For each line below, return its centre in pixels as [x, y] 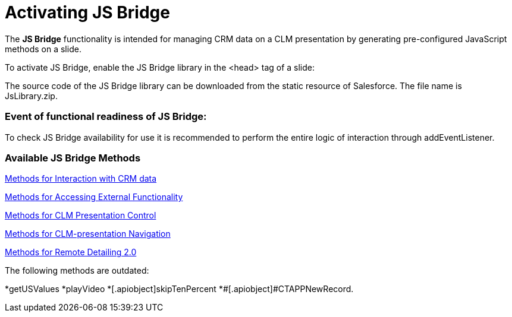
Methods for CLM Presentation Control [81, 215]
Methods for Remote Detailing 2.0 [71, 252]
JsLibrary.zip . [31, 96]
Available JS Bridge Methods [73, 158]
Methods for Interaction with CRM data [81, 179]
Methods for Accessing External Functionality [94, 197]
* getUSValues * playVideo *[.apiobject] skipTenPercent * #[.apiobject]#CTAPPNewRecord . [179, 289]
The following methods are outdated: [77, 271]
